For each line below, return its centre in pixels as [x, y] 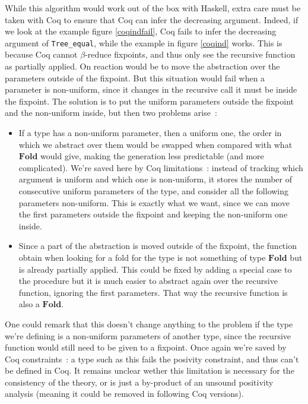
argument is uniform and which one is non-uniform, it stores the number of [155, 179]
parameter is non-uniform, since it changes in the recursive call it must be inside [151, 89]
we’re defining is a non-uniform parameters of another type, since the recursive [148, 335]
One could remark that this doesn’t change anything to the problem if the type [149, 323]
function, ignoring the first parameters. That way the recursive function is [153, 292]
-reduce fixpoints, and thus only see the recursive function [190, 54]
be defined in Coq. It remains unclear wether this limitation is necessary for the [150, 370]
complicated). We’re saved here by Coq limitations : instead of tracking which [161, 167]
